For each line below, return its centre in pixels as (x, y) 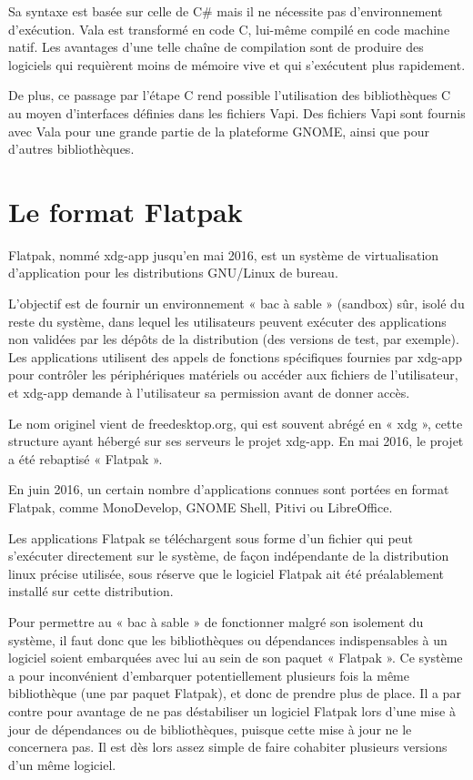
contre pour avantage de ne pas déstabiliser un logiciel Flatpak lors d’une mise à (232, 710)
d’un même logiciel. (62, 764)
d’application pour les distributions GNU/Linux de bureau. (173, 273)
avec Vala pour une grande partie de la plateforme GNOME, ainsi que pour (219, 131)
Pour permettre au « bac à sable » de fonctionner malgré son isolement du (216, 621)
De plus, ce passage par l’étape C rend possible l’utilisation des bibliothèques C (230, 95)
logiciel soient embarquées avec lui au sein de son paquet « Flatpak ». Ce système (236, 658)
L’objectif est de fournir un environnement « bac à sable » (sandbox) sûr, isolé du (236, 304)
